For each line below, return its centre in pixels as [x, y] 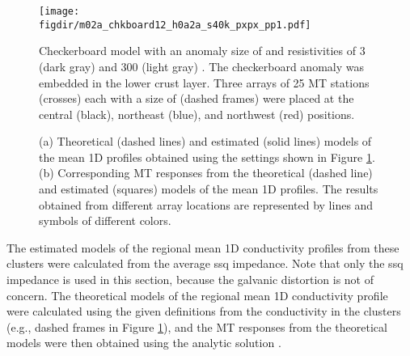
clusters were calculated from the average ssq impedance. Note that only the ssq [205, 263]
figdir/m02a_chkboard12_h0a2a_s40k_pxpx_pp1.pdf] [175, 25]
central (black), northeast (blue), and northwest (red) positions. [197, 114]
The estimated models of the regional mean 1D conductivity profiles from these [203, 247]
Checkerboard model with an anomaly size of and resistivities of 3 [202, 51]
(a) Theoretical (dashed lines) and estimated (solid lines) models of [205, 141]
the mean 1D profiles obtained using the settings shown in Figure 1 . [207, 157]
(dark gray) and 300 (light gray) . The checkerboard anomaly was [201, 66]
